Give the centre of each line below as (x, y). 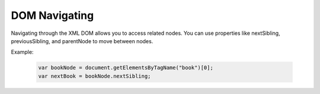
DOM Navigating (52, 15)
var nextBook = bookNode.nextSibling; (95, 76)
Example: (22, 52)
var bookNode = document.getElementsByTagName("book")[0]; (126, 68)
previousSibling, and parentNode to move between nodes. (82, 41)
